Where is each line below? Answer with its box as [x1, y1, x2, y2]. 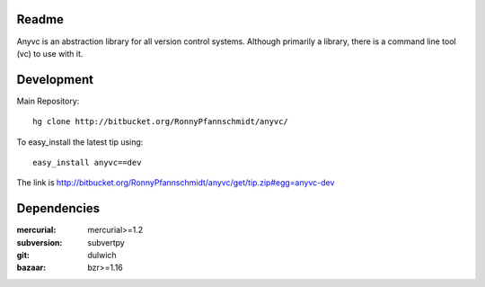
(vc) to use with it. [16, 48, 84, 58]
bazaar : [16, 262, 47, 274]
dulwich [87, 250, 117, 261]
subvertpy [87, 237, 125, 247]
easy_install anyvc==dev [32, 157, 142, 167]
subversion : [16, 237, 63, 247]
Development [16, 72, 94, 87]
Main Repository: [16, 95, 80, 106]
